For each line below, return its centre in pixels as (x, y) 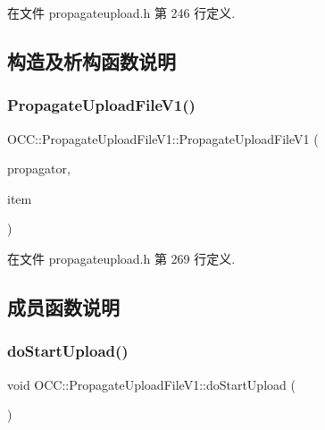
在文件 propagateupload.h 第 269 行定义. (121, 258)
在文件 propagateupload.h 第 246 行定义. (121, 13)
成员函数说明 (63, 306)
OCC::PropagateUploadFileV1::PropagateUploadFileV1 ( (163, 138)
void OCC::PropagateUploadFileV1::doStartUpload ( (151, 384)
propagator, (39, 169)
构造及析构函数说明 (92, 60)
